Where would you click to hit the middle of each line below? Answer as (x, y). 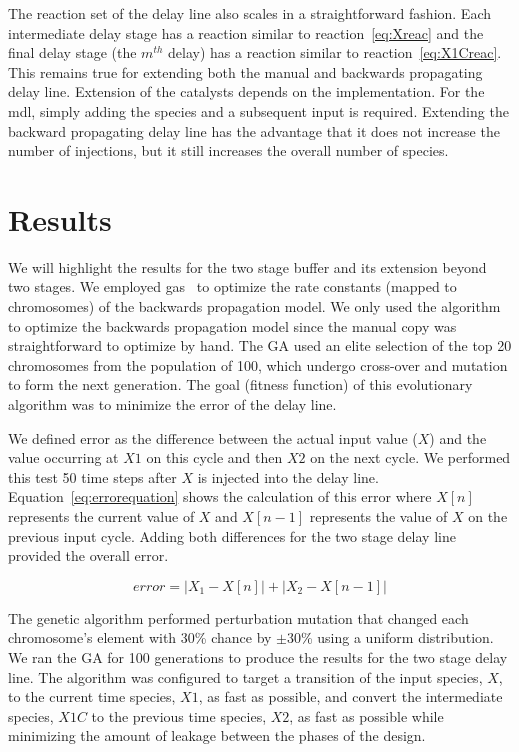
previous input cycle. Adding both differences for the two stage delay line (232, 535)
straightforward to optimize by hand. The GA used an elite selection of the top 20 (260, 345)
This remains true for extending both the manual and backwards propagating (245, 71)
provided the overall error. (88, 555)
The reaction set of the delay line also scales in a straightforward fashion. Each (250, 13)
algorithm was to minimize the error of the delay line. (172, 404)
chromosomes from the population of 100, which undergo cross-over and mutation (258, 364)
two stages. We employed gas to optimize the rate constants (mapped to (232, 286)
